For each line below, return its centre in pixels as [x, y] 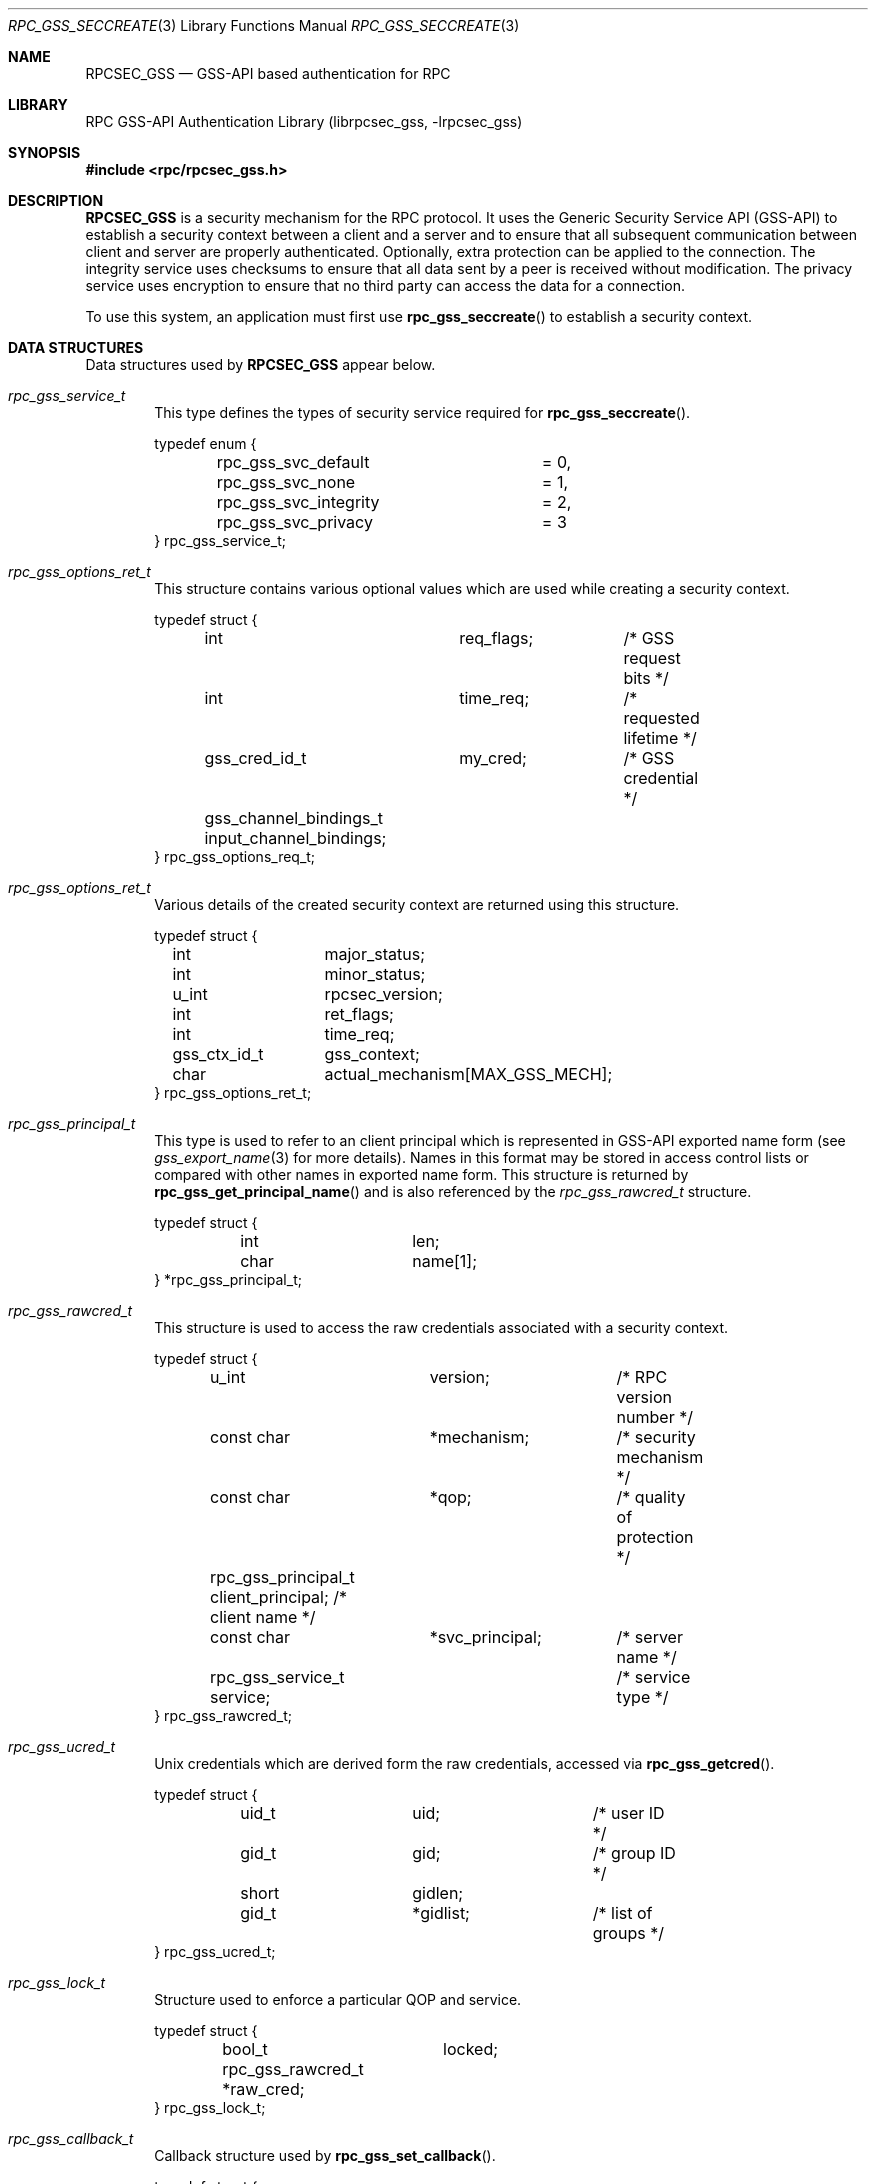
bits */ [646, 678]
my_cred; [493, 758]
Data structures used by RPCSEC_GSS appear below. [260, 364]
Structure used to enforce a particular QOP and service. [338, 1999]
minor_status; [375, 974]
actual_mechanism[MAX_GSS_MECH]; [468, 1074]
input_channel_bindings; [295, 838]
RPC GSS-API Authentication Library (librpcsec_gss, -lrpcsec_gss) [304, 121]
